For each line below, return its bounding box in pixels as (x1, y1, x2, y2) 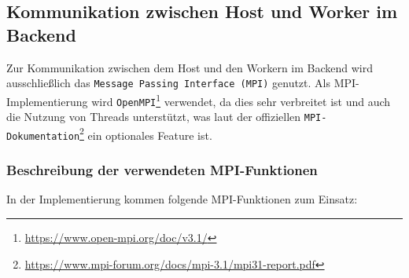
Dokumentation (6, 130, 80, 142)
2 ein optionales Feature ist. (79, 124, 212, 143)
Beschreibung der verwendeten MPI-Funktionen (6, 160, 318, 180)
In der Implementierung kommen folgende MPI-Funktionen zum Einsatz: (6, 191, 358, 207)
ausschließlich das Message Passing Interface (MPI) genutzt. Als (6, 75, 330, 91)
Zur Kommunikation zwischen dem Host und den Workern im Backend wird (6, 59, 374, 75)
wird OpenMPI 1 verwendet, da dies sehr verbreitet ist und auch (91, 90, 391, 109)
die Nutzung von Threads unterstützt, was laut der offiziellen (6, 108, 301, 125)
